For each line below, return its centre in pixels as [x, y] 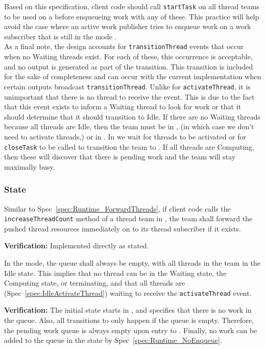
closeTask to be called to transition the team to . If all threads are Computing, [129, 146]
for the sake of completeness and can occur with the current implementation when [133, 76]
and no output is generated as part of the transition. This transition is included [129, 66]
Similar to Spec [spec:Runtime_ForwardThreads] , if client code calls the [117, 208]
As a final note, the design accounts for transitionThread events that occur [124, 46]
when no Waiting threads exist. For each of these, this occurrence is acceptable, [128, 56]
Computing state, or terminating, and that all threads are [95, 283]
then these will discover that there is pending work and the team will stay [120, 157]
